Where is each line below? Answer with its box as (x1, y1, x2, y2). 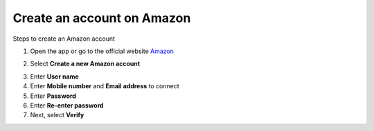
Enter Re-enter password (30, 101, 104, 110)
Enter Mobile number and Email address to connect (30, 82, 179, 90)
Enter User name (30, 72, 79, 81)
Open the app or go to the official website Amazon (30, 47, 175, 55)
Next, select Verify (30, 111, 84, 119)
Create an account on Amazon (12, 10, 191, 26)
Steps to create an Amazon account (12, 34, 116, 43)
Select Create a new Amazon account (30, 59, 141, 68)
